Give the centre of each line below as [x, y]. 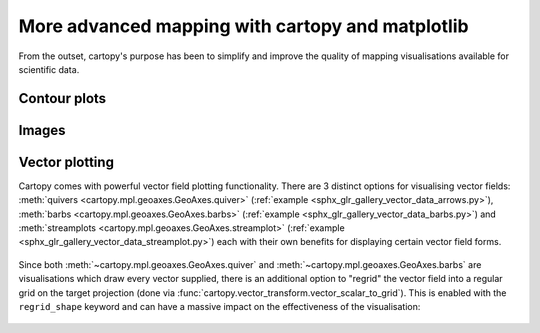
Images [42, 130]
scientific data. [49, 69]
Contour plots [62, 98]
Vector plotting [66, 161]
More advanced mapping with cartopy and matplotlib [243, 26]
